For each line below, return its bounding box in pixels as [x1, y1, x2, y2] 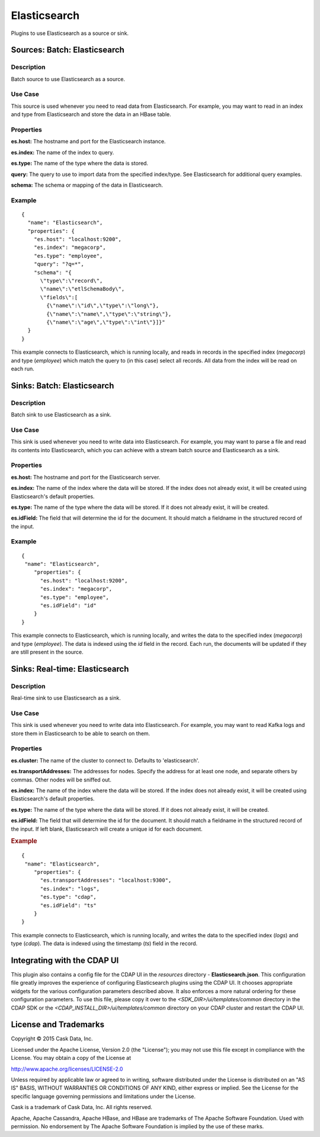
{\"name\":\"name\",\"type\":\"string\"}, [46, 310, 172, 317]
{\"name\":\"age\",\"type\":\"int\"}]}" [46, 319, 165, 325]
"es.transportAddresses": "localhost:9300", [40, 877, 172, 884]
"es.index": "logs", [40, 885, 100, 892]
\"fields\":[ [40, 294, 78, 300]
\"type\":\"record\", [40, 277, 103, 284]
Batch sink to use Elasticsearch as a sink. [11, 411, 112, 418]
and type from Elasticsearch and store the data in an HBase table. [11, 111, 171, 118]
